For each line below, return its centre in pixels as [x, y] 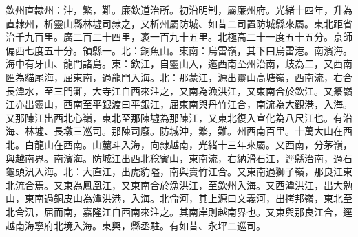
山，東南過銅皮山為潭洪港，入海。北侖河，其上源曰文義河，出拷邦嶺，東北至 [179, 198]
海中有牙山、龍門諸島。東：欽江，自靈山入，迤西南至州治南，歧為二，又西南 [179, 64]
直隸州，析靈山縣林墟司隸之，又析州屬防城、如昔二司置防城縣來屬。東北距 [174, 23]
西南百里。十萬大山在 [294, 131]
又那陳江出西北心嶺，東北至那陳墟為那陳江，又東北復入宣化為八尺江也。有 [174, 117]
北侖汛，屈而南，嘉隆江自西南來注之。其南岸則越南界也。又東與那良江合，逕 [179, 211]
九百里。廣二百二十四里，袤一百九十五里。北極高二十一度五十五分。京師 [188, 37]
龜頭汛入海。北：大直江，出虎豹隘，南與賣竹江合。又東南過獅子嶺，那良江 [174, 171]
